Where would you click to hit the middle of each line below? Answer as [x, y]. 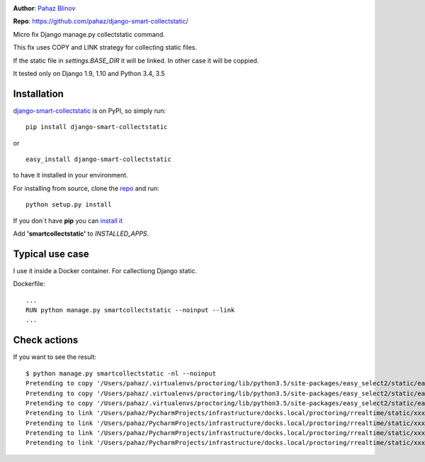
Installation [38, 93]
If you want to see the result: [55, 357]
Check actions [46, 340]
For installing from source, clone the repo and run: [86, 188]
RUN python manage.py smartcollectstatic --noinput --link [130, 310]
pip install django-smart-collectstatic [97, 127]
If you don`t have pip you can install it [68, 221]
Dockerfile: [29, 284]
